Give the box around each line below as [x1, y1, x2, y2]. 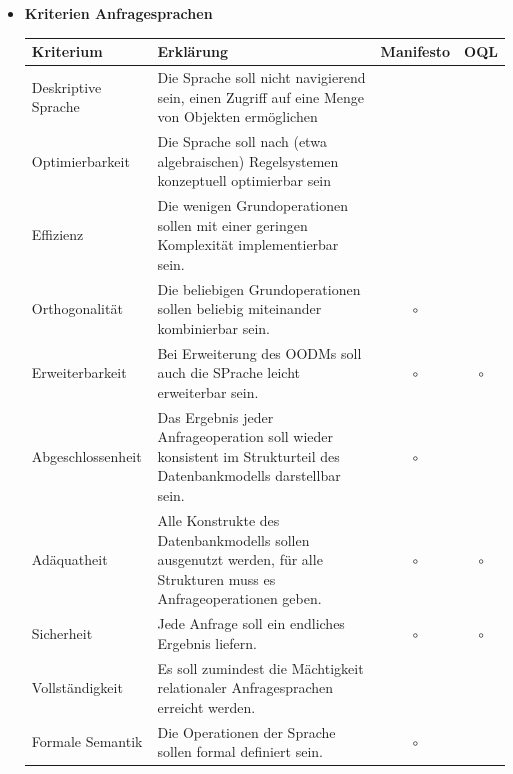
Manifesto [380, 41, 451, 62]
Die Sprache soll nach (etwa [157, 130, 327, 151]
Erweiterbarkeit [31, 362, 127, 383]
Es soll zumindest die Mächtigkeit [157, 657, 364, 678]
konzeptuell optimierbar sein [157, 170, 332, 191]
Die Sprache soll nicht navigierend [157, 66, 366, 87]
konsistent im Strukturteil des [157, 445, 340, 466]
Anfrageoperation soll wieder [157, 426, 334, 447]
